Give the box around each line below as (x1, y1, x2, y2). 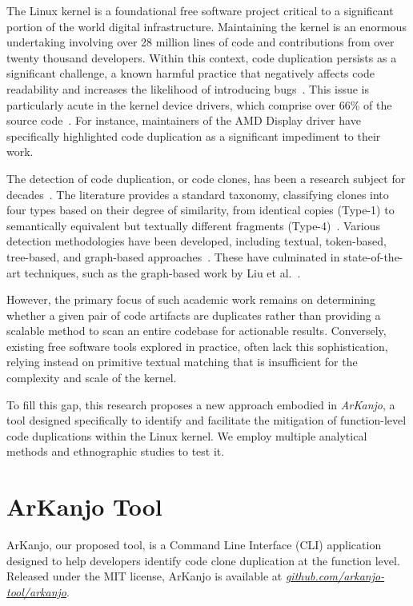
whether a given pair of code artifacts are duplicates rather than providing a (6, 306, 381, 323)
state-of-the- (343, 248, 403, 265)
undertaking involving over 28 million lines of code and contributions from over (6, 34, 395, 50)
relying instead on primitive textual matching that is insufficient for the (6, 353, 358, 370)
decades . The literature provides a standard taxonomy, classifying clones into (6, 185, 389, 202)
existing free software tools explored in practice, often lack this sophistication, (6, 337, 388, 354)
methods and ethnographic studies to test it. (6, 443, 225, 460)
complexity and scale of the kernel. (6, 369, 177, 386)
